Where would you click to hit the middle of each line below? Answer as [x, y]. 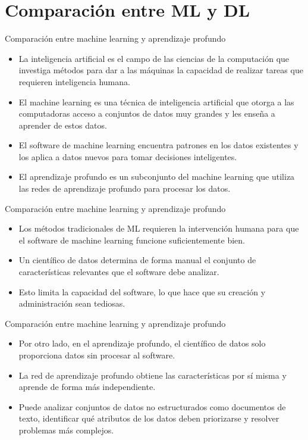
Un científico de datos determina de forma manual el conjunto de [137, 260]
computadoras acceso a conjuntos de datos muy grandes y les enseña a [147, 113]
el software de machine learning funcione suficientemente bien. [132, 240]
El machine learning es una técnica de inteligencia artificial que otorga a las [156, 102]
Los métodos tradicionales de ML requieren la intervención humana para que [159, 228]
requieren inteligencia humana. [74, 81]
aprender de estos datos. [63, 125]
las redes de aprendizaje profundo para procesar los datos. [125, 188]
